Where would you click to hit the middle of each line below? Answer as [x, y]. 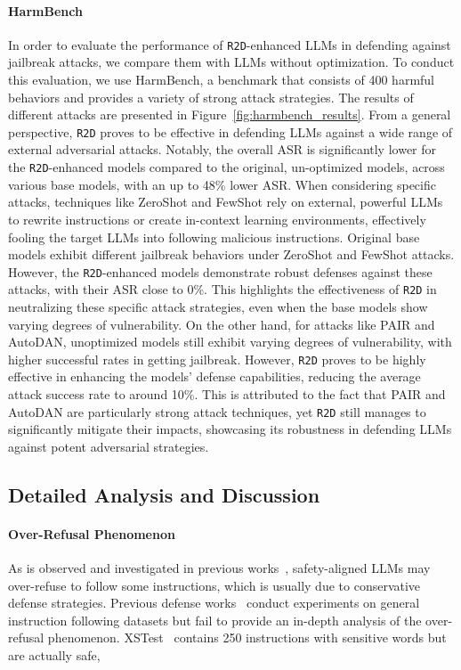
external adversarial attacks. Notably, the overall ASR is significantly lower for [222, 149]
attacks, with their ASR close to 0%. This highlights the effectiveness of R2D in [222, 289]
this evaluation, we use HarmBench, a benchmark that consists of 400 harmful [222, 80]
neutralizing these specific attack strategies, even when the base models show [218, 307]
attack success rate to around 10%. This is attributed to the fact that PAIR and [227, 394]
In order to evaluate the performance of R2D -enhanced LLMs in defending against [230, 44]
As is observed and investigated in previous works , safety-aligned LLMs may [219, 568]
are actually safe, [54, 655]
